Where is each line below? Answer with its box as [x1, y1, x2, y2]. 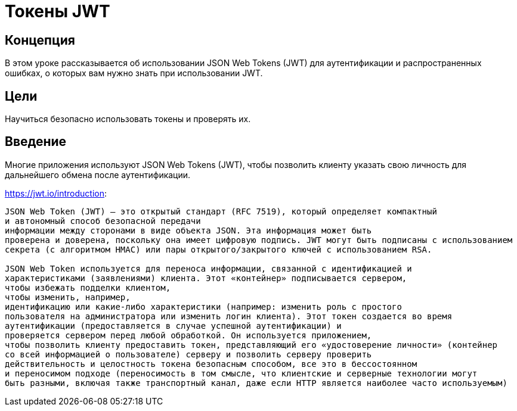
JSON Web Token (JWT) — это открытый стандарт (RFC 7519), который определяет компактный [5, 206, 437, 216]
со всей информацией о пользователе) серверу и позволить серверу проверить [5, 349, 372, 359]
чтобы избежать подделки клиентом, [5, 282, 171, 292]
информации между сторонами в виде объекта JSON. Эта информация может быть [5, 225, 372, 235]
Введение [5, 134, 67, 150]
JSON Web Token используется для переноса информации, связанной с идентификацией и [5, 263, 412, 273]
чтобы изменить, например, [5, 292, 131, 302]
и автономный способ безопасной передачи [5, 216, 201, 226]
